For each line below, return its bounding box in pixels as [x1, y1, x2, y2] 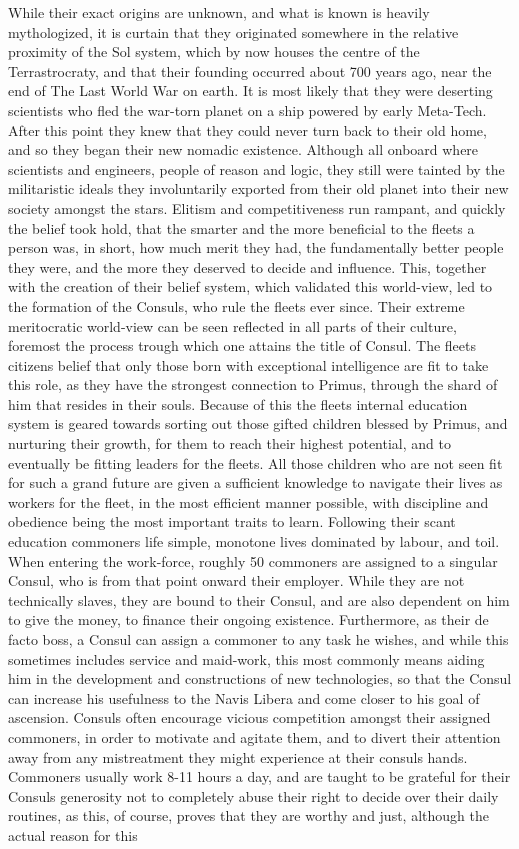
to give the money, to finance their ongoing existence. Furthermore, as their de [8, 609, 489, 630]
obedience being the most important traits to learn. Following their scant [8, 511, 456, 532]
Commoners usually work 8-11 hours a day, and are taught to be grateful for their [8, 766, 511, 787]
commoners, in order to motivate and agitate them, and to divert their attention [8, 726, 501, 747]
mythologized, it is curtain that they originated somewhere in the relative [8, 21, 459, 42]
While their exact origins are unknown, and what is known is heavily [8, 2, 430, 22]
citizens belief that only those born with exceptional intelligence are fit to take [8, 354, 489, 375]
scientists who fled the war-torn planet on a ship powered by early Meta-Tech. [8, 99, 487, 120]
